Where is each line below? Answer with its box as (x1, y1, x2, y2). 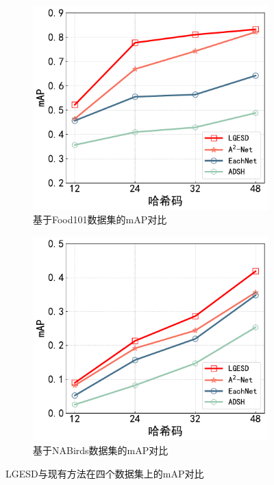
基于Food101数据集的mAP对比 (33, 212, 167, 227)
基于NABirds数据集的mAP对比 (33, 443, 169, 457)
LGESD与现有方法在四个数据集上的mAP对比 (5, 466, 204, 480)
